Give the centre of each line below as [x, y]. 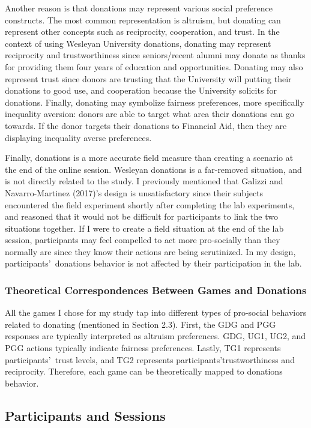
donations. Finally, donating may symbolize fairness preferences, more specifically [155, 102]
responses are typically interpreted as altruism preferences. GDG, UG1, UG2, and [155, 336]
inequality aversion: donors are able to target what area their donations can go [149, 114]
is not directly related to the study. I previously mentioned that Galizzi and [144, 181]
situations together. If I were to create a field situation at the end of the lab [144, 228]
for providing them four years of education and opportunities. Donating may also [154, 66]
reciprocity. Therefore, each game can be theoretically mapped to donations [144, 371]
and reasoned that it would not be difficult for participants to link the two [141, 216]
